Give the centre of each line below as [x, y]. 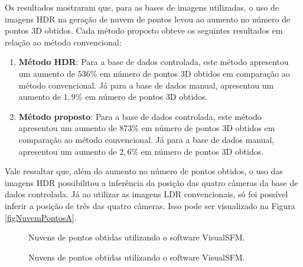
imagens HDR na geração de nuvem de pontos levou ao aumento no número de [148, 19]
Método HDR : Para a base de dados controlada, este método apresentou [154, 62]
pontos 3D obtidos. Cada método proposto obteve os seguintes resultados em [144, 30]
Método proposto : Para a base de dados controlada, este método [140, 116]
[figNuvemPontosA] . [41, 217]
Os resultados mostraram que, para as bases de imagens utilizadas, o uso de [142, 7]
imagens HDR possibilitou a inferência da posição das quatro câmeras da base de [151, 182]
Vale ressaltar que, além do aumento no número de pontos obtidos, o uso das [144, 171]
